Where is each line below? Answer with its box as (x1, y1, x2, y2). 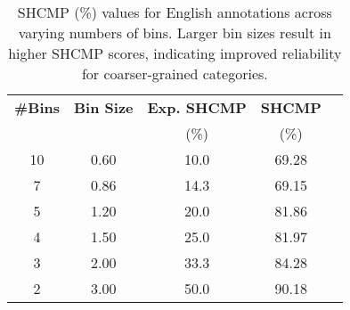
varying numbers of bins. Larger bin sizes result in (18, 22, 331, 43)
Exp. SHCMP (147, 97, 247, 118)
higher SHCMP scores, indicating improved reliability (8, 43, 342, 63)
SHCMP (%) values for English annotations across (17, 2, 332, 22)
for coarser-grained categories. (81, 63, 268, 84)
